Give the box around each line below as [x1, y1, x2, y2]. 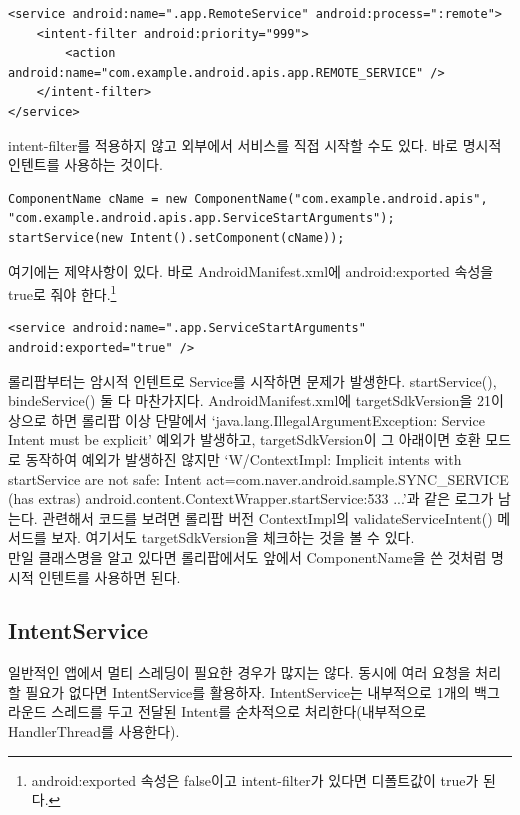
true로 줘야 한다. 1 [8, 281, 117, 304]
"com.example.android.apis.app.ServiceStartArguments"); [8, 211, 395, 226]
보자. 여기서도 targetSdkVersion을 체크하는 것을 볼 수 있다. [51, 527, 415, 548]
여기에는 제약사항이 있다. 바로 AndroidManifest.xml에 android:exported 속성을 [8, 260, 494, 281]
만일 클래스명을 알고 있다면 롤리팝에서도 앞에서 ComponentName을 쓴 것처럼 [8, 546, 487, 567]
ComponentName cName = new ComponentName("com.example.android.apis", [8, 191, 488, 206]
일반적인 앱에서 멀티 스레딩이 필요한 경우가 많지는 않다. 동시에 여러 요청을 [8, 662, 471, 683]
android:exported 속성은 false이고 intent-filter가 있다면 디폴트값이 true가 [31, 769, 479, 790]
